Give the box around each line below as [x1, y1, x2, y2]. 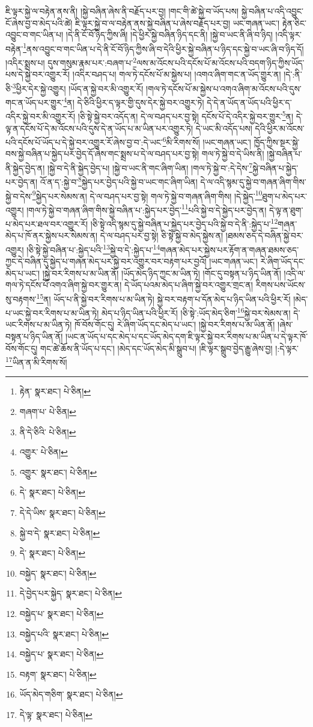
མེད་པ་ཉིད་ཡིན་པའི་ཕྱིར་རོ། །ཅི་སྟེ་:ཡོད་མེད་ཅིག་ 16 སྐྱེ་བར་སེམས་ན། [101, 305, 291, 319]
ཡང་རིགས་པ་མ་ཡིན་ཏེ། [5, 318, 72, 331]
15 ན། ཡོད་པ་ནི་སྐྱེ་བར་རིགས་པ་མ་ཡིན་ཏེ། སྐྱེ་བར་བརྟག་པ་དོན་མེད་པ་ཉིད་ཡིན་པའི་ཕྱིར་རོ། [36, 290, 291, 305]
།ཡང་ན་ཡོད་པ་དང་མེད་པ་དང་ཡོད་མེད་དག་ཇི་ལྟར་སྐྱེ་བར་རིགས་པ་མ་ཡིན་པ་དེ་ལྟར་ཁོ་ [65, 330, 308, 343]
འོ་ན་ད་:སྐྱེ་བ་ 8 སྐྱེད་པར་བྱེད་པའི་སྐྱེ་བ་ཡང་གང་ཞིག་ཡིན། [40, 174, 198, 188]
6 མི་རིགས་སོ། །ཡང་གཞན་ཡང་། [162, 134, 251, 148]
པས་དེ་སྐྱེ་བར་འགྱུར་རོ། [5, 68, 70, 81]
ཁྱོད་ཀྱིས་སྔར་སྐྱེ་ [254, 135, 300, 148]
